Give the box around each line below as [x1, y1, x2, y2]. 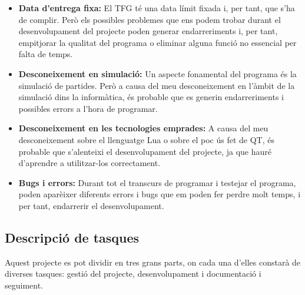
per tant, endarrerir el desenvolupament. [18, 199, 164, 211]
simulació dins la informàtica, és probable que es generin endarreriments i [18, 91, 284, 103]
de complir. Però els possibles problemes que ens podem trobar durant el [18, 13, 281, 25]
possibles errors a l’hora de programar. [18, 102, 158, 114]
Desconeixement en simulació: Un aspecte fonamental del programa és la [18, 67, 297, 79]
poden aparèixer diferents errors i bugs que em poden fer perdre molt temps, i [18, 188, 301, 200]
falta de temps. [18, 48, 73, 60]
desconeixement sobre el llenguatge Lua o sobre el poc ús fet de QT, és [18, 133, 274, 145]
